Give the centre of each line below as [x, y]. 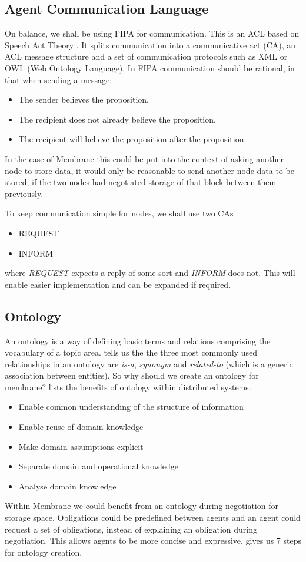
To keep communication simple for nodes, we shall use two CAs [119, 213]
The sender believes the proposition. [84, 99]
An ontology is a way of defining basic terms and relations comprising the [138, 341]
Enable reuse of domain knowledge [81, 427]
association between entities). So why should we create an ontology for [132, 375]
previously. [24, 193]
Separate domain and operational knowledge [98, 466]
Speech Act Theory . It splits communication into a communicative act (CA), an [150, 45]
